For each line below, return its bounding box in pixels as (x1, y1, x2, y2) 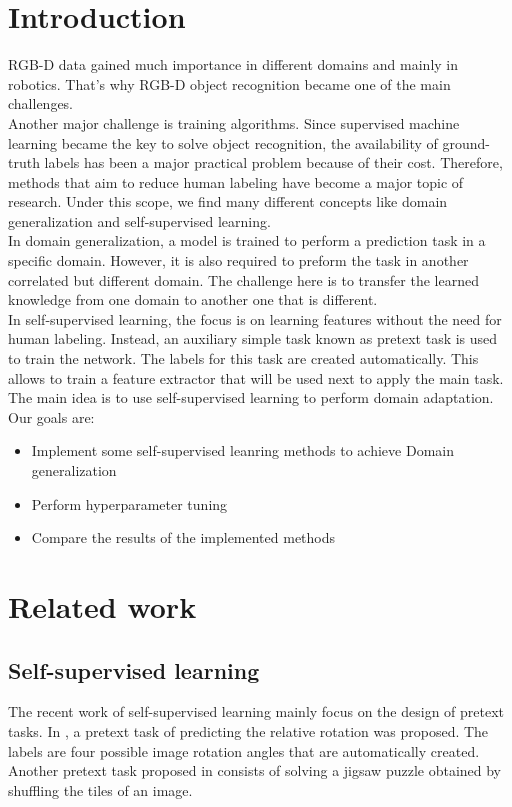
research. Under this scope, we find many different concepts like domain (8, 191, 448, 212)
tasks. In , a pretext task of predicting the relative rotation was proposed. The (8, 720, 489, 741)
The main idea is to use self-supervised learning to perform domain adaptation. (8, 387, 494, 408)
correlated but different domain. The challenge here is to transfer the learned (8, 269, 479, 290)
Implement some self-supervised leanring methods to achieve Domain (31, 440, 454, 461)
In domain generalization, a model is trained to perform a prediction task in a (8, 230, 486, 251)
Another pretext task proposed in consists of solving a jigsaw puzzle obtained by (8, 760, 502, 781)
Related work (8, 585, 197, 626)
